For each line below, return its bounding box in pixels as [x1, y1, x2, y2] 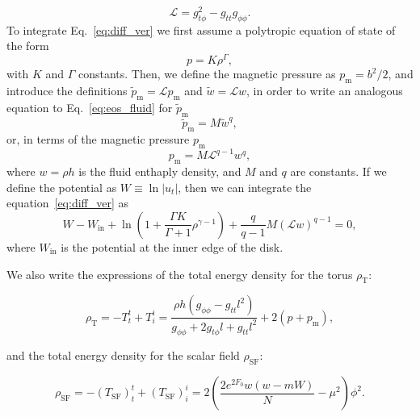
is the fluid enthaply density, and [78, 163, 241, 180]
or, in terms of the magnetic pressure [6, 131, 190, 148]
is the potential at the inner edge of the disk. [61, 238, 283, 255]
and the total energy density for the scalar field [6, 347, 240, 364]
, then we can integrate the [178, 178, 312, 195]
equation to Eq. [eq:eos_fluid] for [6, 98, 173, 115]
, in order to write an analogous [246, 81, 403, 98]
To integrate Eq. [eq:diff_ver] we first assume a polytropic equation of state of [6, 21, 396, 38]
